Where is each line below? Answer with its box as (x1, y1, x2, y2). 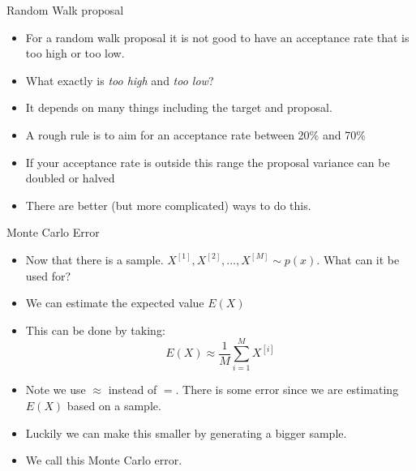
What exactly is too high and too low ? (25, 71, 214, 88)
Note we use (25, 381, 86, 398)
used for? (25, 267, 71, 284)
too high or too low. (25, 45, 125, 62)
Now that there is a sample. (25, 250, 164, 268)
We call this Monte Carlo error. (25, 452, 182, 469)
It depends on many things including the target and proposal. (25, 99, 332, 116)
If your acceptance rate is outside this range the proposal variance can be (25, 153, 390, 170)
